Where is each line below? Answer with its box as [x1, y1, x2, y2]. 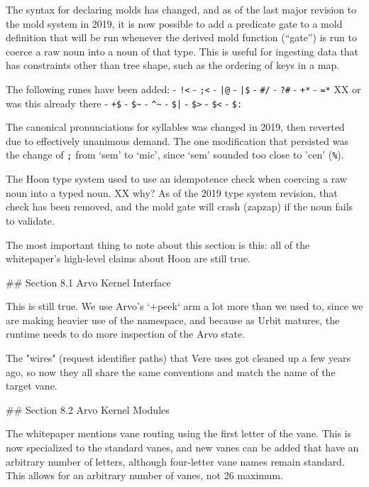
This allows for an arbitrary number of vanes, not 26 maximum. [6, 468, 283, 483]
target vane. [6, 378, 57, 393]
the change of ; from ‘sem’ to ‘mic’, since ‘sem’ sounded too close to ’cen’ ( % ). [6, 147, 344, 162]
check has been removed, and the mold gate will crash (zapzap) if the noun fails [6, 199, 353, 214]
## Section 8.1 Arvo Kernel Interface [6, 274, 171, 289]
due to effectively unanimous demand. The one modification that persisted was [6, 133, 348, 148]
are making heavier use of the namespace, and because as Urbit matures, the [6, 312, 340, 327]
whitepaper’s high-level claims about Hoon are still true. [6, 251, 250, 266]
